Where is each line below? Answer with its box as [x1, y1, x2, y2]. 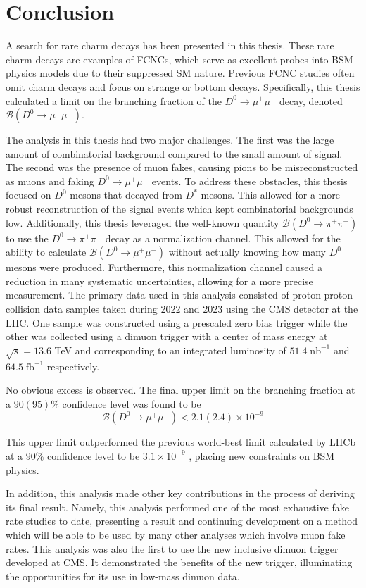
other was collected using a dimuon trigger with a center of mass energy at [6, 329, 328, 344]
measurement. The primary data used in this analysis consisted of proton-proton [6, 287, 353, 302]
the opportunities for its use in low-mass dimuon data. [6, 568, 240, 583]
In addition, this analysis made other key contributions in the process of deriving [6, 486, 355, 501]
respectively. [46, 358, 100, 373]
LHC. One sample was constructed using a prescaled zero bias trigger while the [6, 315, 348, 330]
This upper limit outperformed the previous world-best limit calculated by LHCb [6, 434, 356, 449]
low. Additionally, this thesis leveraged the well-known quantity [6, 215, 279, 230]
